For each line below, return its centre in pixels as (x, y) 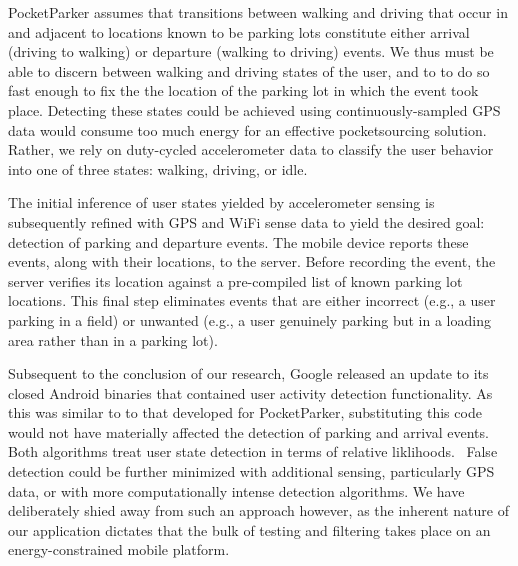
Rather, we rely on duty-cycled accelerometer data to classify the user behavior (251, 149)
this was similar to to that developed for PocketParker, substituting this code (245, 412)
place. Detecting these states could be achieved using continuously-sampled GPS (254, 109)
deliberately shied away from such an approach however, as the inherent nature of (258, 510)
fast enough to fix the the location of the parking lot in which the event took (243, 90)
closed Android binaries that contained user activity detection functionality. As (250, 392)
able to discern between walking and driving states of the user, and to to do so (249, 70)
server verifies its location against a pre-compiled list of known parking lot (235, 280)
